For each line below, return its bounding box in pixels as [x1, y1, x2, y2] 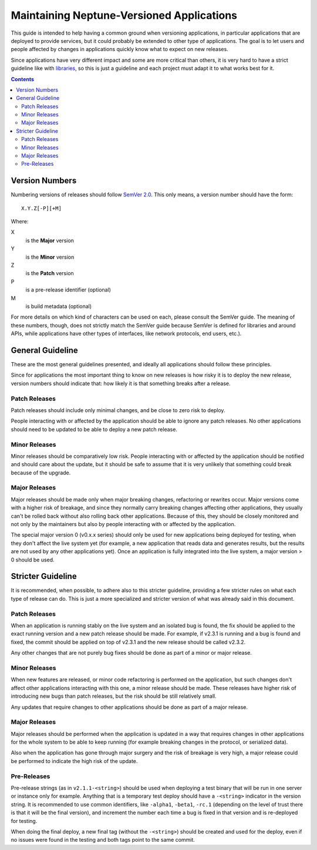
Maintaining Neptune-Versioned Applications [11, 9, 238, 22]
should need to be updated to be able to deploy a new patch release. [11, 426, 177, 433]
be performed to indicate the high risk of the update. [11, 757, 138, 764]
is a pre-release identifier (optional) [25, 286, 112, 293]
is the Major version [25, 237, 75, 244]
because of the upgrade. [11, 469, 71, 476]
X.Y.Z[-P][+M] [21, 205, 62, 212]
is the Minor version [25, 253, 75, 260]
